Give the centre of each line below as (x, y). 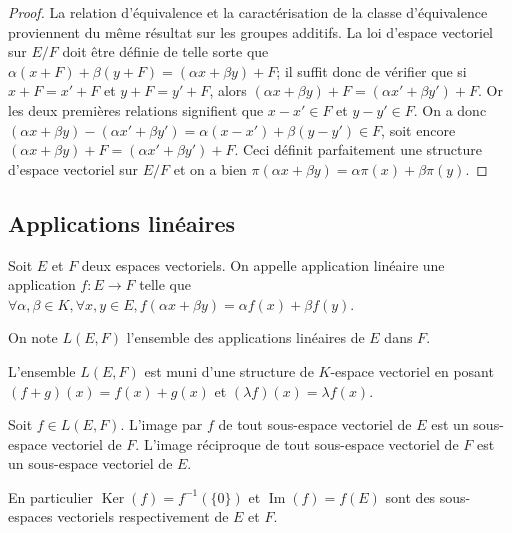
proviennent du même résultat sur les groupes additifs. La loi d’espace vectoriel (251, 31)
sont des (410, 496)
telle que (165, 284)
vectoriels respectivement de (143, 516)
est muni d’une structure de (229, 370)
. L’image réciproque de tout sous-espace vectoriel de (297, 443)
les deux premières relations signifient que (136, 109)
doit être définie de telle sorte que (165, 51)
